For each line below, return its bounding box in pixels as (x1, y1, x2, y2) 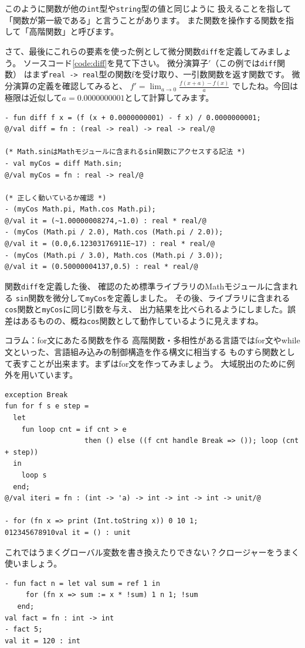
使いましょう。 (5, 557, 62, 569)
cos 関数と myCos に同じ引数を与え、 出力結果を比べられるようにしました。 (5, 303, 287, 315)
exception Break (5, 390, 68, 399)
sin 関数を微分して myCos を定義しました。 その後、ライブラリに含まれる (15, 291, 290, 303)
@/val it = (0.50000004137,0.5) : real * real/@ (5, 262, 198, 271)
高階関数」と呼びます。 (29, 25, 119, 37)
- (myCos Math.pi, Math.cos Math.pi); (5, 205, 156, 214)
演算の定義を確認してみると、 (12, 80, 128, 92)
